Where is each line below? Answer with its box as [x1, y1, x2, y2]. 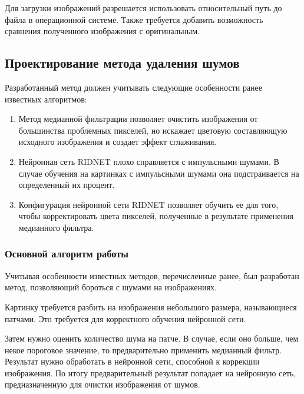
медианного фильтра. [18, 221, 94, 233]
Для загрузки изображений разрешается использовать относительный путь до [5, 2, 282, 14]
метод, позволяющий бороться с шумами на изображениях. [5, 281, 217, 293]
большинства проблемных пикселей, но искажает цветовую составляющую [18, 124, 288, 136]
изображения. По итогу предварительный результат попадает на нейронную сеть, [5, 366, 296, 379]
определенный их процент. [18, 178, 115, 191]
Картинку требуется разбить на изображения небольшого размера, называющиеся [5, 300, 297, 313]
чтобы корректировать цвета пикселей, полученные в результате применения [18, 210, 293, 222]
